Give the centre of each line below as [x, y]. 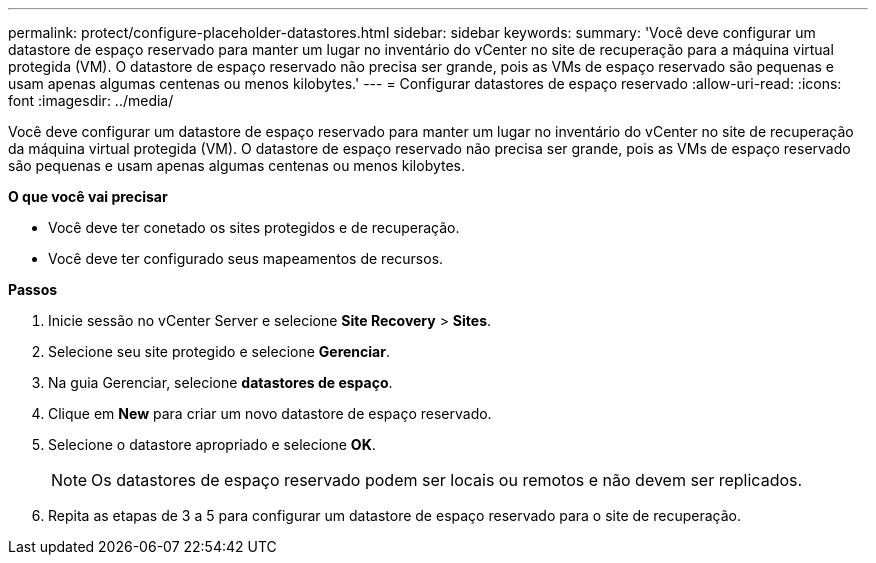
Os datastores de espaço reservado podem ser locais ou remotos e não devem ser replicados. [447, 480]
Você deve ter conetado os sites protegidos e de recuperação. [254, 227]
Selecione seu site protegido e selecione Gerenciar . [219, 351]
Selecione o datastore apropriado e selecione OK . [212, 444]
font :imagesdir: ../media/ [91, 100]
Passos [33, 289]
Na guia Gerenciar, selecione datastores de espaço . [220, 382]
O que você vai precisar [88, 196]
